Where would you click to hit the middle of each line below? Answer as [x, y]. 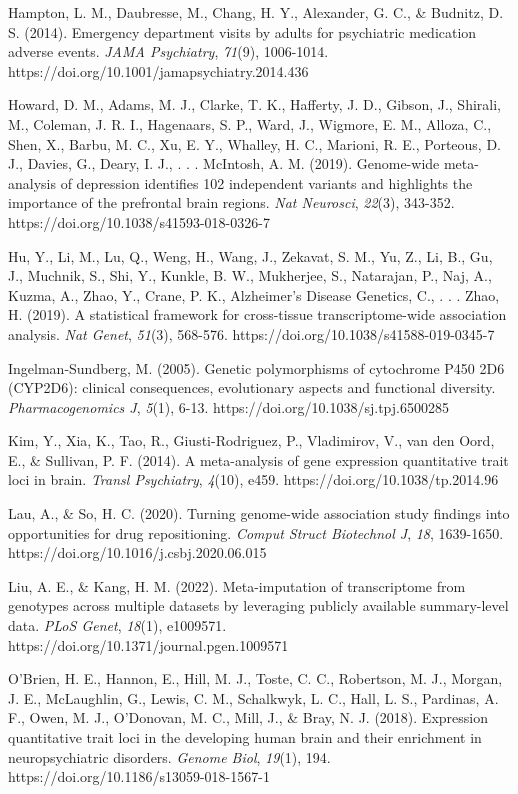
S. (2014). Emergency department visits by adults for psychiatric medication [242, 31]
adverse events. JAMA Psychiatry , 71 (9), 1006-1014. [168, 51]
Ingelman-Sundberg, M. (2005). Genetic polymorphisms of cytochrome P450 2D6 [256, 367]
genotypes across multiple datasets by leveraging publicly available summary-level [258, 605]
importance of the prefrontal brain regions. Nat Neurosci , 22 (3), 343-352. [231, 202]
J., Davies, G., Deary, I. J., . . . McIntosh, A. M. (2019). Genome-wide [224, 163]
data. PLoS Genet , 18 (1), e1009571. [117, 625]
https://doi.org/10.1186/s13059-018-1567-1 [139, 776]
